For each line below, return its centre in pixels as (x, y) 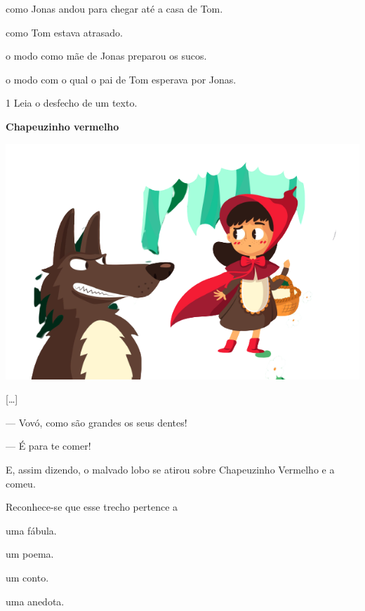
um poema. (30, 554)
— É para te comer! (48, 446)
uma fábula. (31, 530)
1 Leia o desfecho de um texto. (72, 103)
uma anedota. (35, 601)
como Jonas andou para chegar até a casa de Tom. (114, 8)
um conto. (27, 577)
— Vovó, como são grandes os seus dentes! (97, 422)
